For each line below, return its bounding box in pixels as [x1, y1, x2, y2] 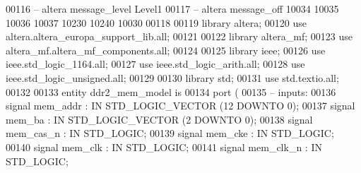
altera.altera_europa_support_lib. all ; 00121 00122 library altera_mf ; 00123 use [6, 29, 353, 44]
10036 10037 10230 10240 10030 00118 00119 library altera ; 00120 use [6, 15, 307, 30]
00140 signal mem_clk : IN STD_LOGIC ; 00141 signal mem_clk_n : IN [6, 139, 322, 154]
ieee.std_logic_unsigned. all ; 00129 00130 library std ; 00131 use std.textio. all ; [6, 70, 339, 85]
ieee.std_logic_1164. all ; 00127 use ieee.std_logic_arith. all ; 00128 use [6, 56, 305, 71]
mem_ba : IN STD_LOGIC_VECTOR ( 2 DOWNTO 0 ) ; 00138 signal [6, 112, 313, 126]
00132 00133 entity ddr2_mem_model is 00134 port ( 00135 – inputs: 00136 [6, 84, 336, 99]
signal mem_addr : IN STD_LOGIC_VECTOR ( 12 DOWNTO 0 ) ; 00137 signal [6, 98, 355, 113]
